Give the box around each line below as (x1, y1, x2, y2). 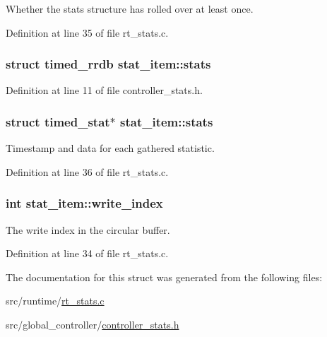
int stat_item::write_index (6, 194, 163, 212)
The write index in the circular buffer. (6, 222, 170, 237)
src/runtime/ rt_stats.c (6, 293, 105, 308)
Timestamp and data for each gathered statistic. (6, 141, 215, 155)
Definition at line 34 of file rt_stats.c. (6, 246, 169, 261)
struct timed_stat (6, 112, 110, 130)
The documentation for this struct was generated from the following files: (6, 269, 323, 284)
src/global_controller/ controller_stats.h (6, 317, 179, 331)
